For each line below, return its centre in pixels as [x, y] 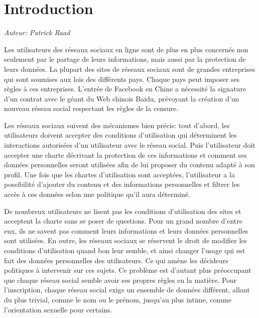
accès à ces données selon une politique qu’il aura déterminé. [97, 194]
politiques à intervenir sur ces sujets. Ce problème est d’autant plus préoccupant [128, 270]
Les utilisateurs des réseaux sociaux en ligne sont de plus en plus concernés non [126, 49]
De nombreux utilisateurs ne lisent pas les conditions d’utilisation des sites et [123, 211]
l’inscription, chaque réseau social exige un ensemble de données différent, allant [127, 290]
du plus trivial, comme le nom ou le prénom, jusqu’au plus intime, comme [118, 299]
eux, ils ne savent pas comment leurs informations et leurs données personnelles [126, 230]
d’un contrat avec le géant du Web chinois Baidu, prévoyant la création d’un [122, 98]
